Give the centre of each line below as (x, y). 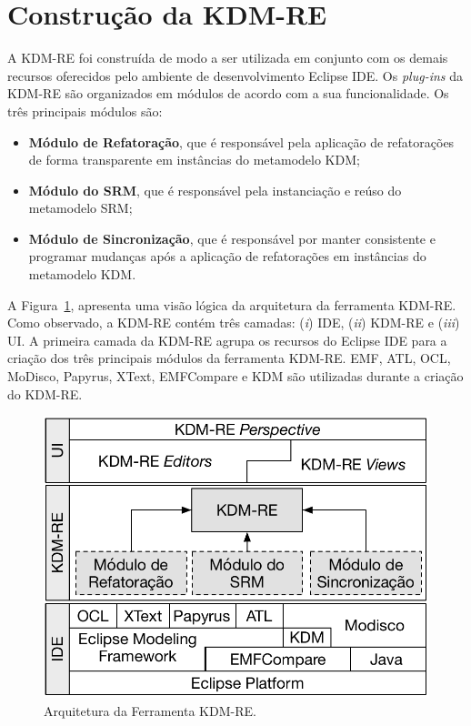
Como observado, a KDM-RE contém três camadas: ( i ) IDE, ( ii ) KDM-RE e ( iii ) (234, 323)
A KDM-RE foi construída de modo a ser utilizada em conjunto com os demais (228, 58)
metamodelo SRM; (80, 208)
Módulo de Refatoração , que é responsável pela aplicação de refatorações (241, 141)
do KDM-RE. (45, 393)
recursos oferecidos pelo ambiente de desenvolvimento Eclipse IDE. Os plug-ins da (235, 75)
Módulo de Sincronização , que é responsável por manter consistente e (232, 238)
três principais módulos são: (85, 111)
